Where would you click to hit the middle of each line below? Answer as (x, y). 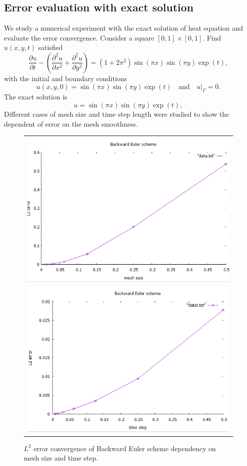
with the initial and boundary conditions (66, 78)
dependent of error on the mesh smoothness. (71, 123)
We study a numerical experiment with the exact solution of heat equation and (124, 28)
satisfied (50, 47)
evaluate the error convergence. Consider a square (79, 37)
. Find (212, 37)
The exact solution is (36, 97)
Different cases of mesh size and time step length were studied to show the (117, 114)
